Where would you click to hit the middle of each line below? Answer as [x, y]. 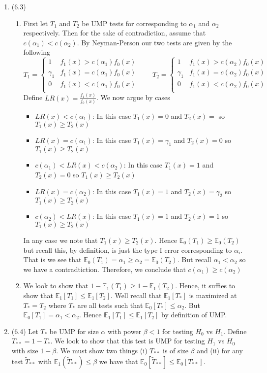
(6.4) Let [25, 331]
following [37, 52]
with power [125, 331]
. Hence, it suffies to [205, 286]
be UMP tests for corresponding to [134, 23]
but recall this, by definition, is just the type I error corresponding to [128, 250]
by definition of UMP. [194, 315]
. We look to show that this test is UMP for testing [128, 341]
